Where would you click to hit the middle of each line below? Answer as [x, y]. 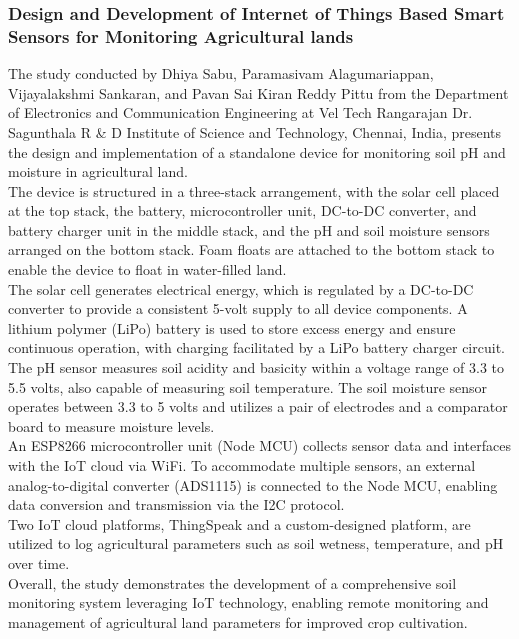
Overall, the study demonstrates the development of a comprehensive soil [232, 582]
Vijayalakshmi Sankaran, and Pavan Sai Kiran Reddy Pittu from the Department [258, 92]
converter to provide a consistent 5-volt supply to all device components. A [238, 308]
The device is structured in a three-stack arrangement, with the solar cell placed [254, 190]
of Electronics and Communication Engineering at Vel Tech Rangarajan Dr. [240, 112]
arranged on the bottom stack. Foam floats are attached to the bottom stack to [251, 249]
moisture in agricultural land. [98, 171]
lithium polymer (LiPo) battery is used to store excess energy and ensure [232, 327]
